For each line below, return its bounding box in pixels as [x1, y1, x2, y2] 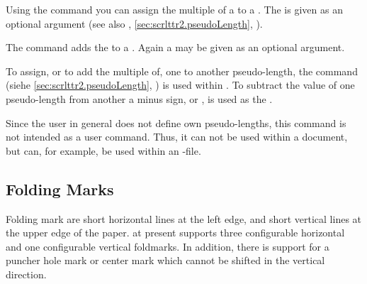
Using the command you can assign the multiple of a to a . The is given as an [6, 2, 343, 16]
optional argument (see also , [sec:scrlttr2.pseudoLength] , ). [6, 16, 263, 31]
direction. [6, 266, 47, 281]
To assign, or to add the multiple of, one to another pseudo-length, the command [6, 63, 358, 78]
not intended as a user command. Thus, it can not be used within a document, [6, 129, 348, 144]
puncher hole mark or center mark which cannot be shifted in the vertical [6, 253, 325, 268]
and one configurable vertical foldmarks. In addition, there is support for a [6, 239, 329, 253]
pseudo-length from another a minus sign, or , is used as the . [6, 91, 273, 106]
